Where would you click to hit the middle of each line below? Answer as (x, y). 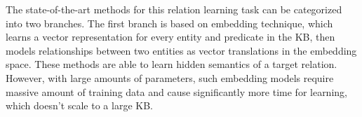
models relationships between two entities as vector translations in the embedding (181, 50)
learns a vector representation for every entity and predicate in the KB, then (170, 37)
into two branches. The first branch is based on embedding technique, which (169, 23)
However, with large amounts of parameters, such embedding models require (170, 77)
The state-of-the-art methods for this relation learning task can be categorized (174, 9)
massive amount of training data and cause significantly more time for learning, (176, 91)
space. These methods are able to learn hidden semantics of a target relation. (172, 64)
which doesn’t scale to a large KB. (79, 105)
